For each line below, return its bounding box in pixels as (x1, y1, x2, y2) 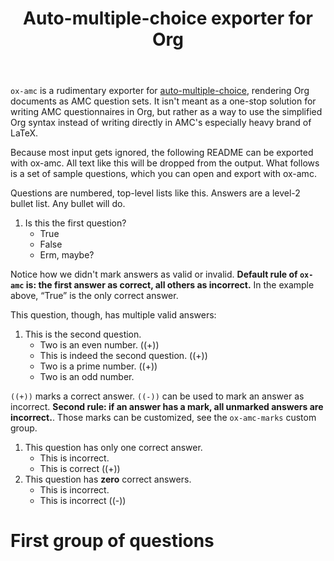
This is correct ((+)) (39, 463, 121, 475)
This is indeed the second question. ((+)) (39, 350, 208, 362)
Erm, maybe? (39, 249, 95, 261)
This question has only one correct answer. (24, 442, 203, 454)
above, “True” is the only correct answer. (10, 290, 179, 302)
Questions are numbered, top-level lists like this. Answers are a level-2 (10, 187, 301, 199)
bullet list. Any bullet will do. (10, 198, 126, 210)
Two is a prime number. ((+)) (39, 360, 158, 372)
